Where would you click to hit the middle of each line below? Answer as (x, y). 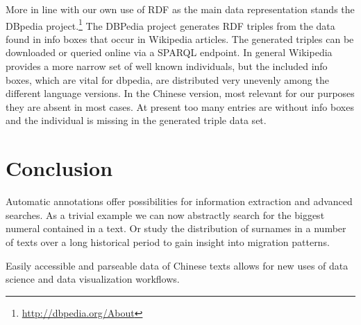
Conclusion (59, 168)
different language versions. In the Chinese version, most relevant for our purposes (180, 93)
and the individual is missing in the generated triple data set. (136, 120)
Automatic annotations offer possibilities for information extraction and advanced (179, 201)
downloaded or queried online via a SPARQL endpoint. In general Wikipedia (169, 52)
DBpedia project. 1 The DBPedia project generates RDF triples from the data (170, 24)
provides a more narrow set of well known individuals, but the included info (167, 66)
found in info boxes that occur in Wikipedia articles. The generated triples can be (180, 38)
